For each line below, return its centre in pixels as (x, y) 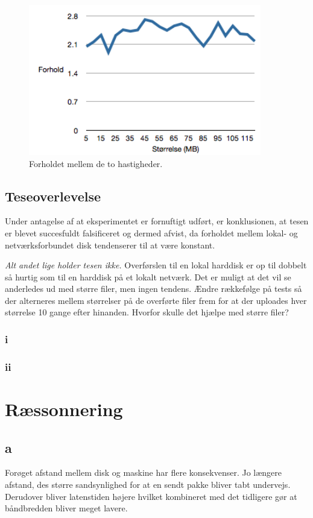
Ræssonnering (64, 409)
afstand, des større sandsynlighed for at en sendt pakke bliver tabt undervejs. (148, 484)
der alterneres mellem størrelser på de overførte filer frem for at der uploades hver (156, 300)
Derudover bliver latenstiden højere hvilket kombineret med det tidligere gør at (151, 496)
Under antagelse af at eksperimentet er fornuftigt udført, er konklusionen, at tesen (157, 221)
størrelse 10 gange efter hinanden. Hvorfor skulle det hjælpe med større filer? (147, 312)
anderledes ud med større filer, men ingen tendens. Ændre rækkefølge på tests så (153, 289)
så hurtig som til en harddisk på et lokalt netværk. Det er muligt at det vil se (148, 276)
